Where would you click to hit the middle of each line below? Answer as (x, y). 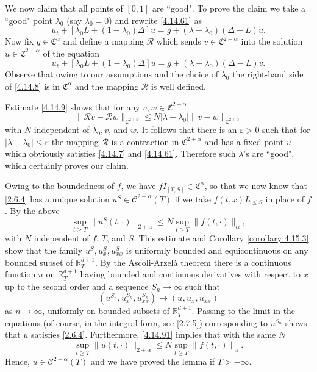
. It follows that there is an (187, 129)
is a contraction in (145, 141)
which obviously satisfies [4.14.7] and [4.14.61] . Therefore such (120, 153)
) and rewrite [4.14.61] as (155, 20)
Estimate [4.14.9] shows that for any (73, 106)
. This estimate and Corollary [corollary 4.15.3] (221, 238)
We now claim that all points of (64, 8)
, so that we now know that (256, 186)
